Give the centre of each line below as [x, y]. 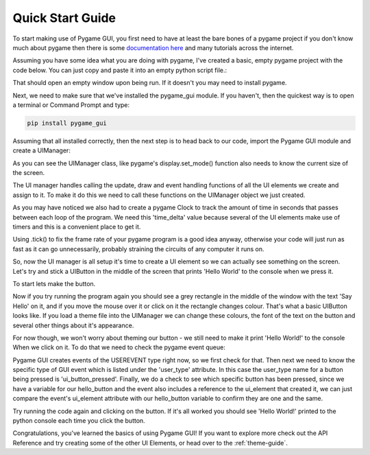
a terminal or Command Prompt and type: [71, 105]
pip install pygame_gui [67, 123]
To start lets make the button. [54, 283]
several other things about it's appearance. [73, 325]
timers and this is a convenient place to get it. [77, 226]
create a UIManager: [42, 150]
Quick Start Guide [64, 18]
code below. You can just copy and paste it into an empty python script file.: [120, 70]
